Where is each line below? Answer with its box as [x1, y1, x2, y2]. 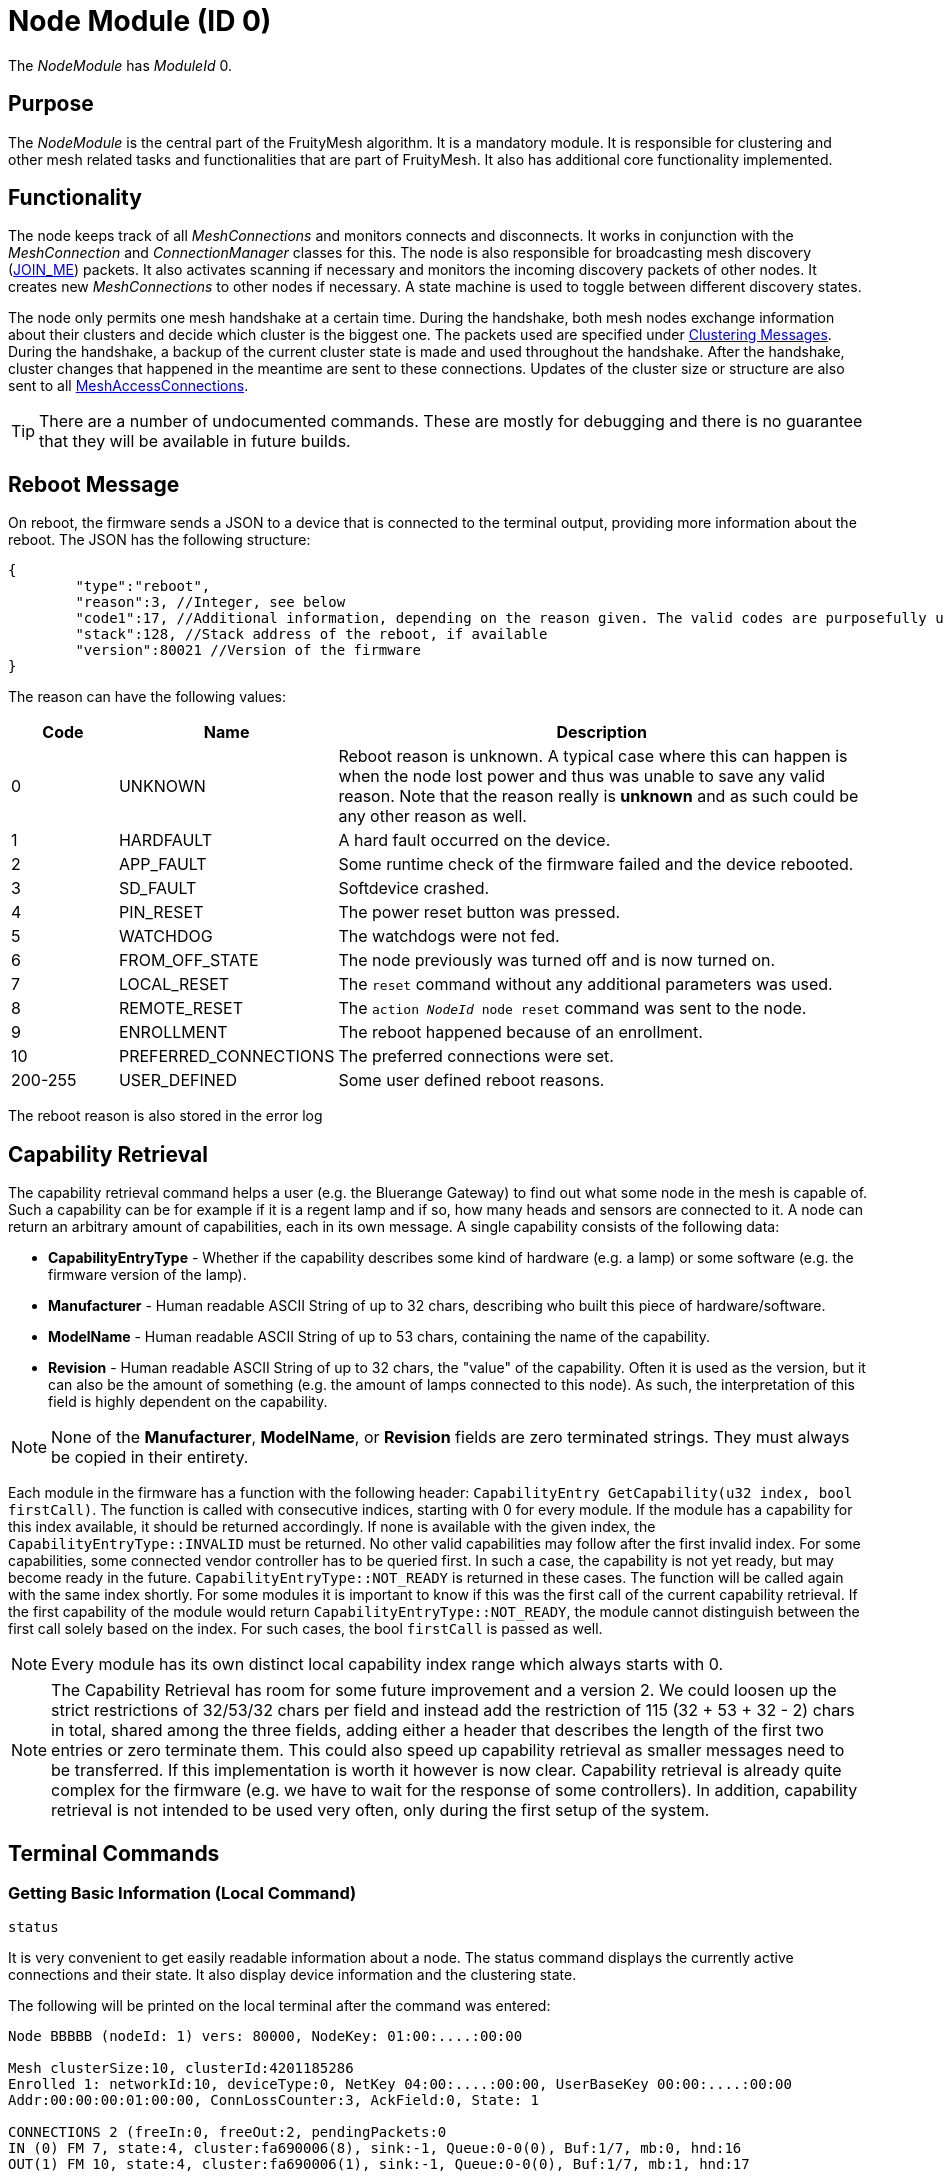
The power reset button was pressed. [338, 902, 621, 923]
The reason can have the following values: [8, 688, 287, 706]
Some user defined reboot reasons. [338, 1070, 605, 1091]
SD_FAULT [118, 878, 197, 899]
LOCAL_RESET [118, 974, 230, 995]
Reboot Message [8, 471, 180, 497]
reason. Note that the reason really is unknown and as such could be [338, 786, 859, 807]
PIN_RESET [118, 902, 204, 923]
